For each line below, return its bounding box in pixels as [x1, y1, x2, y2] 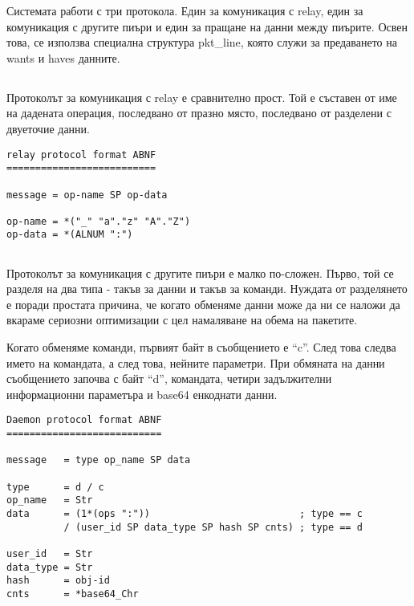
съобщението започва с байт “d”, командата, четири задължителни [6, 370, 332, 387]
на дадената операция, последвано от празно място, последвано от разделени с [6, 104, 392, 121]
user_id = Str [6, 547, 93, 559]
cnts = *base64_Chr [6, 588, 139, 600]
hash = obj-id [6, 575, 110, 587]
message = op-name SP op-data [6, 189, 168, 201]
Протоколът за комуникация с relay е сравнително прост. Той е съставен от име [6, 88, 397, 105]
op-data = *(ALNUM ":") [6, 229, 133, 241]
